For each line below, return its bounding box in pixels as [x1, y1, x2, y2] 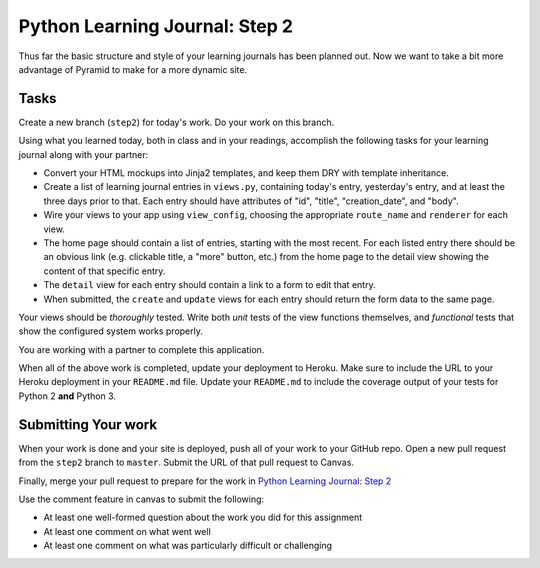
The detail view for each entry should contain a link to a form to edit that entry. [43, 279, 376, 291]
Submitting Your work [18, 416, 158, 433]
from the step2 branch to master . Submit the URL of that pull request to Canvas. [18, 456, 355, 469]
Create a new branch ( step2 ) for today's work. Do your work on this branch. [18, 116, 335, 128]
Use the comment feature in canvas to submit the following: [18, 493, 265, 505]
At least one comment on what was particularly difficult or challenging [43, 540, 333, 552]
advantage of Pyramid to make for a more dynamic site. [18, 63, 248, 75]
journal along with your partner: [18, 148, 149, 160]
